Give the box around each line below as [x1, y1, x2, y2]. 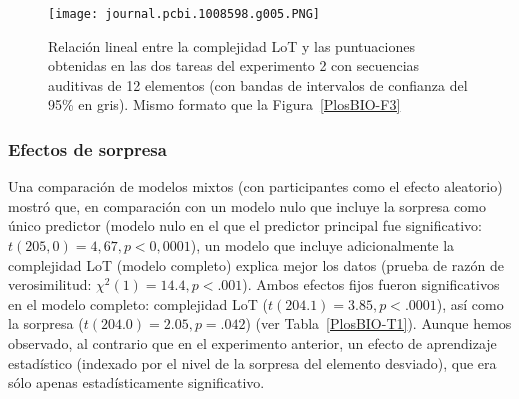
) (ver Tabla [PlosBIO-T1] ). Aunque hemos [245, 313, 512, 334]
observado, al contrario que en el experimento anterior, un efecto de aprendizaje [8, 333, 497, 353]
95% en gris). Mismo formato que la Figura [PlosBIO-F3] [48, 94, 401, 115]
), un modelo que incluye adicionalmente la [190, 235, 455, 256]
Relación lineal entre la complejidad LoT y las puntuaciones [48, 35, 415, 56]
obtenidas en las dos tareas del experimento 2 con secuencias [48, 55, 420, 76]
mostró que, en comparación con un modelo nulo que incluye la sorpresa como [8, 195, 486, 216]
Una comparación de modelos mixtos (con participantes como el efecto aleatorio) [8, 176, 503, 197]
